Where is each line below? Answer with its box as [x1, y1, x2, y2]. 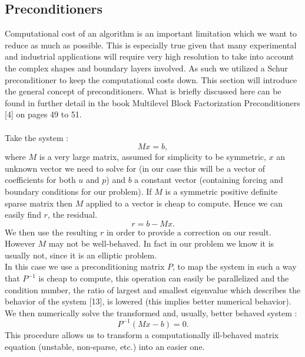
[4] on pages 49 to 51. [5, 108, 82, 120]
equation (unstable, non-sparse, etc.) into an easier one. [5, 340, 205, 352]
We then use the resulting [5, 225, 98, 238]
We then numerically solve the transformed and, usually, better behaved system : [5, 306, 297, 319]
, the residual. [47, 208, 98, 221]
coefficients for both [5, 173, 76, 186]
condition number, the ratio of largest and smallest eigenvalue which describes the [5, 283, 301, 296]
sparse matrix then [5, 196, 72, 209]
